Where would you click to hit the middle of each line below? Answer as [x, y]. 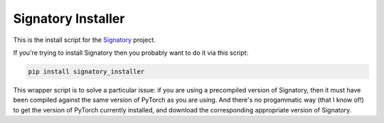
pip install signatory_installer [86, 71]
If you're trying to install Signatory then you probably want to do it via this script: [131, 53]
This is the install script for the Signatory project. [85, 40]
